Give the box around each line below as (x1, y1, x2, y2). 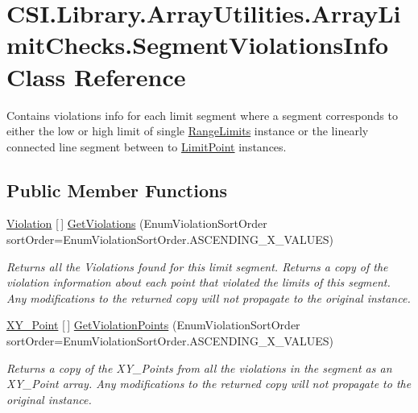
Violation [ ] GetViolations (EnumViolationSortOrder (6, 215, 267, 232)
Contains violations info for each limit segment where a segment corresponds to (6, 106, 398, 123)
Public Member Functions (6, 177, 227, 202)
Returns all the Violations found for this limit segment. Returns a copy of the (6, 258, 388, 275)
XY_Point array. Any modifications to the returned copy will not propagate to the (6, 375, 412, 392)
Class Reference (6, 60, 186, 93)
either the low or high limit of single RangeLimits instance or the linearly (6, 122, 369, 139)
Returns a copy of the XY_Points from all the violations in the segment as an (6, 359, 392, 376)
